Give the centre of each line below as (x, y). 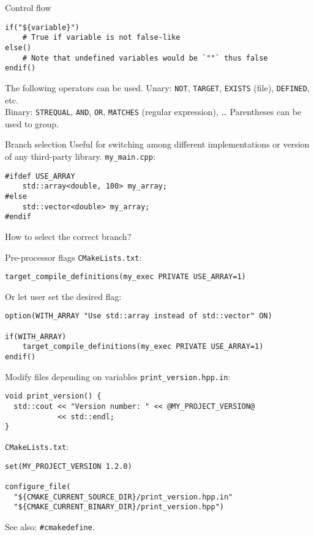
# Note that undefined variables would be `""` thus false (145, 58)
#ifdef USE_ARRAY (40, 176)
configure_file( (38, 486)
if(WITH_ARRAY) (36, 336)
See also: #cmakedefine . (50, 526)
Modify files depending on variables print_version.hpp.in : (118, 376)
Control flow (28, 7)
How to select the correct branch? (68, 236)
